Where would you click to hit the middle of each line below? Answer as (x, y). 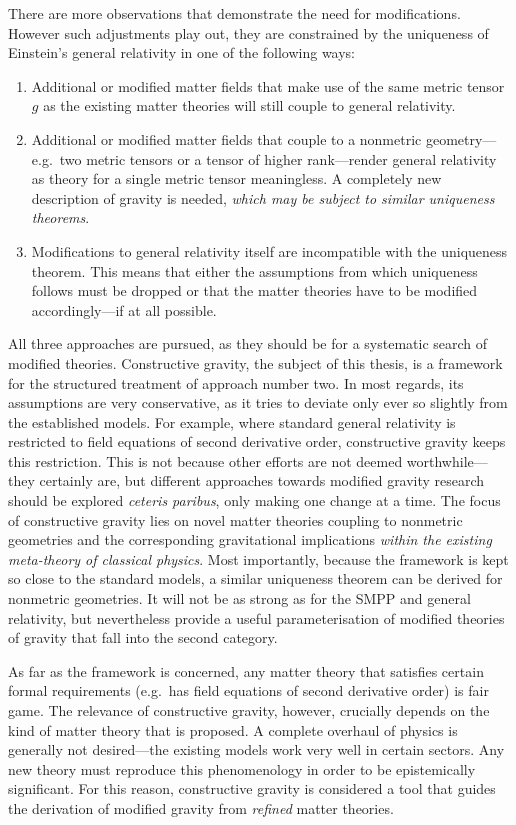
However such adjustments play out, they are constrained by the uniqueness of (248, 32)
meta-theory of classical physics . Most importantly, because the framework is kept (258, 558)
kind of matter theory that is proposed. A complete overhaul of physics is (233, 729)
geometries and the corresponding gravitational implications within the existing (250, 539)
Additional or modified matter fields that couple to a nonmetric (226, 138)
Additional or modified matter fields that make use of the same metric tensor (268, 85)
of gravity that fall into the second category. (143, 637)
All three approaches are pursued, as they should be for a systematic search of (248, 343)
